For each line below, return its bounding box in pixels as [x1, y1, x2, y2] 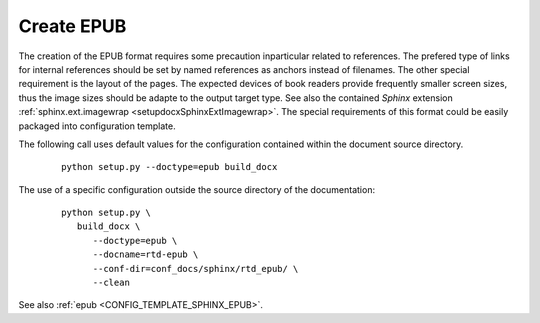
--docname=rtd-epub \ [92, 249, 199, 260]
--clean [92, 277, 130, 289]
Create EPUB [18, 15, 127, 37]
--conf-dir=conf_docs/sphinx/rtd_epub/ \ [92, 263, 299, 274]
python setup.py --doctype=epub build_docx [61, 161, 278, 173]
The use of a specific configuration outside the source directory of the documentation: [18, 183, 375, 195]
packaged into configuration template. [18, 120, 176, 132]
